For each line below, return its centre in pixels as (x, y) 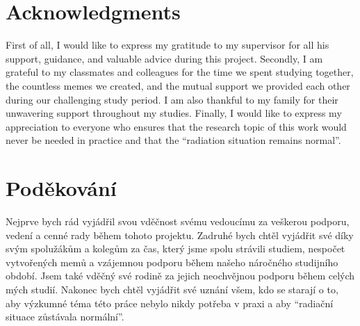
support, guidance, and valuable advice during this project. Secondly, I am (164, 58)
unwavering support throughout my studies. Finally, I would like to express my (174, 113)
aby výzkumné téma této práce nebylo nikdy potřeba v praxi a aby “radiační (170, 303)
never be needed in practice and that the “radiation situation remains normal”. (173, 140)
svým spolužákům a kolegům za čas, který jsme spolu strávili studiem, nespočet (175, 248)
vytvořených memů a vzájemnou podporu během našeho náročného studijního (172, 262)
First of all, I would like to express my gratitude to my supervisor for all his (167, 45)
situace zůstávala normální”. (65, 317)
